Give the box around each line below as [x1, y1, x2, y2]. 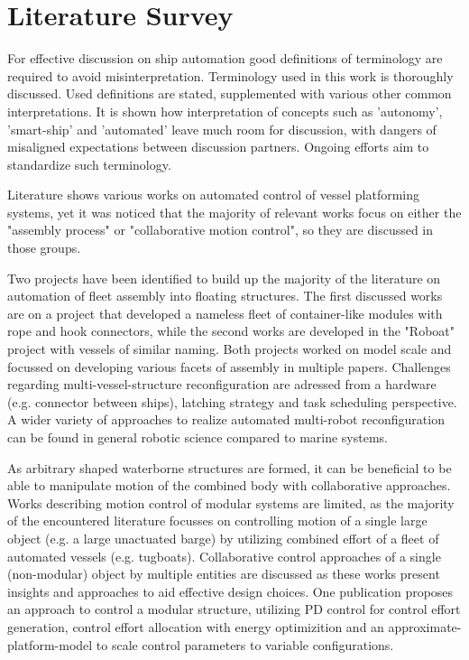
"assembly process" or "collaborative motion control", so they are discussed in [7, 220, 434, 239]
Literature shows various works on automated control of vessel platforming [7, 185, 420, 204]
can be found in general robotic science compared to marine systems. [7, 428, 388, 446]
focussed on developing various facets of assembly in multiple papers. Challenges [7, 357, 451, 376]
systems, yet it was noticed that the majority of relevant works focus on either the [7, 202, 462, 221]
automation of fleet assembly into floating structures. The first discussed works [7, 286, 443, 305]
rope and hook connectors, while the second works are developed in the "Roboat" [7, 321, 455, 340]
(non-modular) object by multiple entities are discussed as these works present [7, 564, 440, 583]
